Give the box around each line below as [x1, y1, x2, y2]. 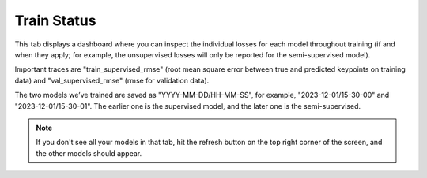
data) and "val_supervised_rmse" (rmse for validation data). [14, 76, 210, 85]
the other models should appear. [36, 148, 142, 158]
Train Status [14, 12, 96, 29]
